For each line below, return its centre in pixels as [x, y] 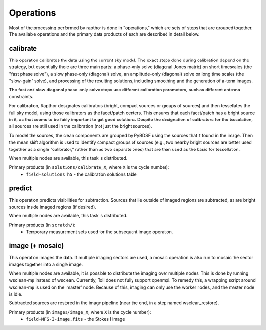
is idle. [16, 294]
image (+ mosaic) [36, 246]
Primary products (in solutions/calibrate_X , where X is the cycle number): [89, 167]
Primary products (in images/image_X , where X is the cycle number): [80, 312]
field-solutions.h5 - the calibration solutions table [82, 174]
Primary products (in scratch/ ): [42, 225]
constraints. [21, 96]
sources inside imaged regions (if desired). [52, 207]
